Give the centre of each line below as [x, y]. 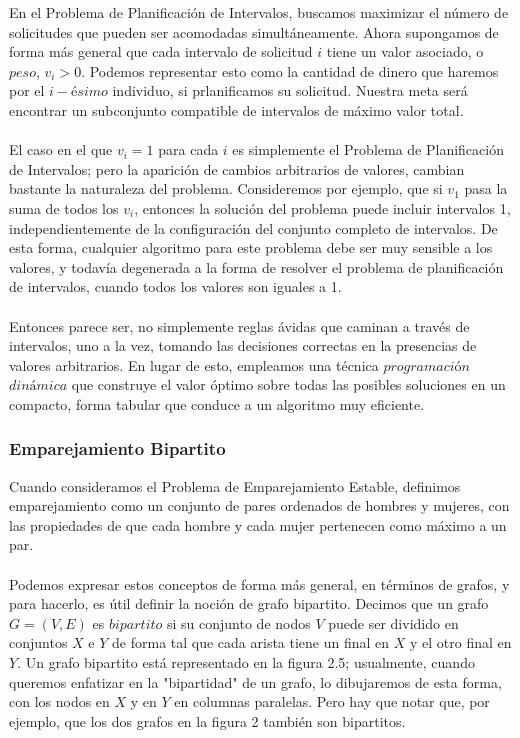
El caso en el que [61, 149]
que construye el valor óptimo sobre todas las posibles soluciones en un [288, 384]
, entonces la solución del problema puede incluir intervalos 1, [322, 207]
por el [27, 90]
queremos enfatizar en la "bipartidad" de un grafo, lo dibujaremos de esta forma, [255, 681]
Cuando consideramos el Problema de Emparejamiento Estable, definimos [235, 485]
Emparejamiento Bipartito [117, 448]
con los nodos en [59, 701]
